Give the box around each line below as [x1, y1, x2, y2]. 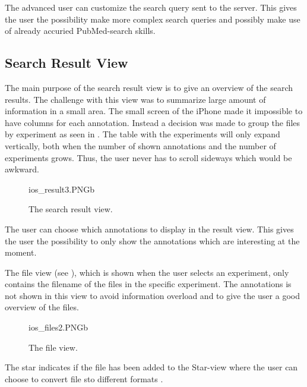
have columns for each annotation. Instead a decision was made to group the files [5, 116, 300, 128]
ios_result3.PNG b [29, 183, 94, 195]
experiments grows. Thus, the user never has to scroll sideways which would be [5, 151, 292, 163]
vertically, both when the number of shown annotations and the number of [5, 139, 276, 152]
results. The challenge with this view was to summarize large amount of [5, 93, 266, 105]
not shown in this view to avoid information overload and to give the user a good [5, 289, 300, 301]
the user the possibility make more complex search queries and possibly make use [5, 12, 300, 25]
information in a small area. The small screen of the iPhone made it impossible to [5, 105, 303, 117]
